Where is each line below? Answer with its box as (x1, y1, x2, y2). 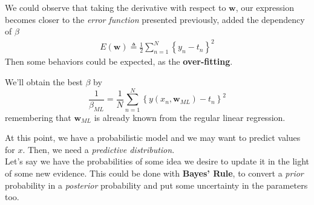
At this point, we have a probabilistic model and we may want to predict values (5, 131, 301, 144)
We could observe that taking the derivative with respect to (5, 1, 226, 13)
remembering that (5, 111, 71, 123)
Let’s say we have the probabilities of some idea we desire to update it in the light (5, 155, 310, 168)
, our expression (235, 1, 295, 13)
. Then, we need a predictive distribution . (22, 143, 175, 155)
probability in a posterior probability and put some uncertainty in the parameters (5, 178, 308, 191)
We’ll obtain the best (5, 75, 83, 88)
